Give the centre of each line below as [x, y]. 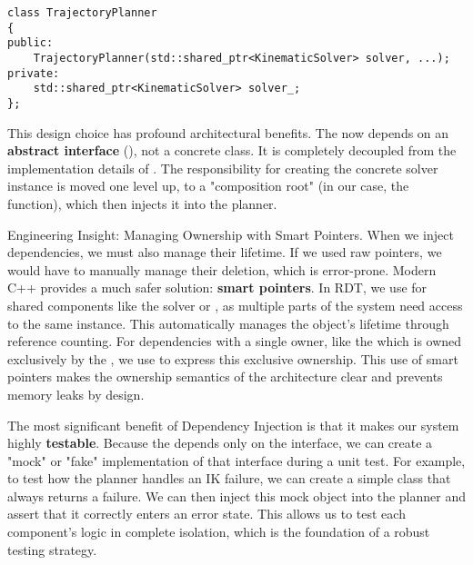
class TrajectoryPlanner [82, 13]
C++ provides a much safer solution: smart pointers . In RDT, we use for [217, 287]
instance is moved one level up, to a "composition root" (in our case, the [208, 186]
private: [34, 73]
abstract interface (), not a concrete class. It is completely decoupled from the [232, 150]
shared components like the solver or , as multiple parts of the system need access [235, 305]
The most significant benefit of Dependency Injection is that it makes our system [233, 425]
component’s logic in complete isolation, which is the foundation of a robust [219, 532]
